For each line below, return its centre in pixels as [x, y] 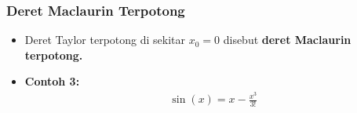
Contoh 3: [52, 81]
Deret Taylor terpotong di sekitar [105, 40]
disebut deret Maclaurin [287, 40]
